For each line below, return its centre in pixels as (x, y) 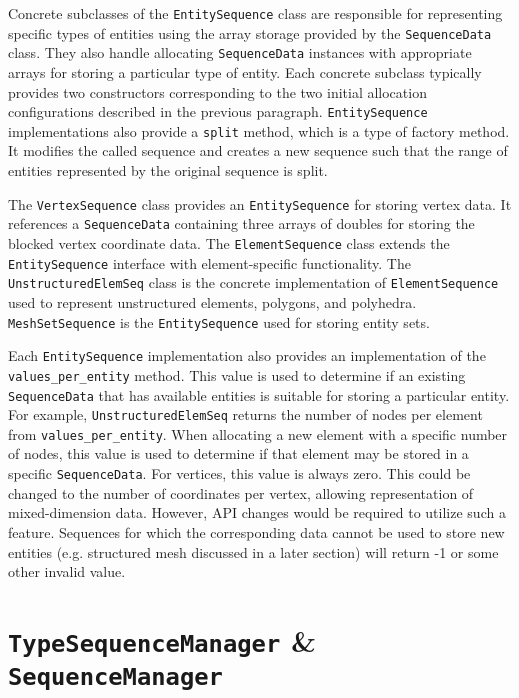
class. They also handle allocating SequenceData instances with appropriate (240, 52)
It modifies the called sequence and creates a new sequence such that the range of (258, 150)
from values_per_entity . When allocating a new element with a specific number (258, 433)
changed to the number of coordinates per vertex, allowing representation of (241, 492)
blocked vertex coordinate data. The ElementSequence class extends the (229, 242)
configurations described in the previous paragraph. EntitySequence (218, 111)
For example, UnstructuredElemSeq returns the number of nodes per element (245, 414)
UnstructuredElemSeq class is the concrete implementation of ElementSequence (253, 282)
